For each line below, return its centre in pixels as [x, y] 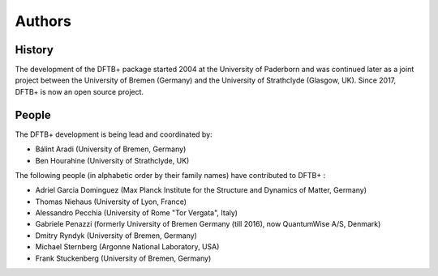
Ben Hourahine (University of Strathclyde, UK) [112, 160]
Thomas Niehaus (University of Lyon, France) [111, 202]
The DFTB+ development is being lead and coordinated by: [114, 134]
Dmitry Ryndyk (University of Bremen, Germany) [116, 236]
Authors [43, 21]
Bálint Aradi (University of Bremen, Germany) [111, 149]
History [34, 50]
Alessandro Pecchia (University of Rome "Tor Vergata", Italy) [137, 213]
